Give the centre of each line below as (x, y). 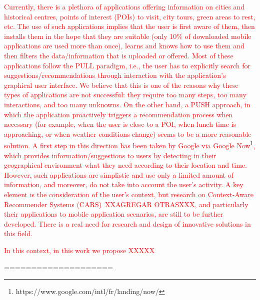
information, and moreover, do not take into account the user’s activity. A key (124, 184)
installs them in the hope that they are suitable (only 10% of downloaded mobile (128, 36)
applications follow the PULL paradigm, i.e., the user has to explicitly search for (127, 65)
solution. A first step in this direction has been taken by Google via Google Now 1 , (130, 145)
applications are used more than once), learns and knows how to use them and (124, 46)
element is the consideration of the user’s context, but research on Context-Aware (129, 194)
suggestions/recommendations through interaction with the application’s (115, 75)
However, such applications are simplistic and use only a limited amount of (119, 174)
